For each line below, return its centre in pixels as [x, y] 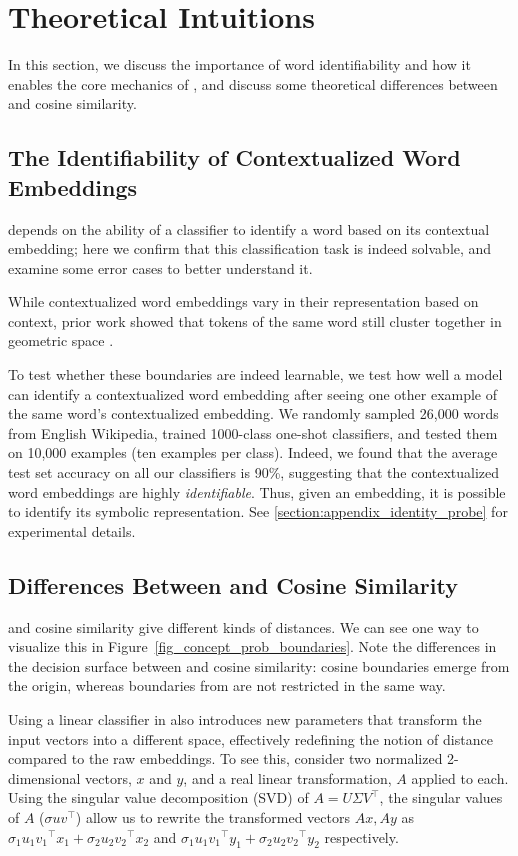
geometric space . [61, 340]
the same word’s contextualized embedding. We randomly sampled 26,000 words [253, 413]
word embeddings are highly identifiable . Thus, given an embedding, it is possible [257, 491]
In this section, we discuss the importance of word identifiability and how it [239, 64]
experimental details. [72, 530]
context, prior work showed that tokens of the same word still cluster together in [255, 320]
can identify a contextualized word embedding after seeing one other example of [253, 393]
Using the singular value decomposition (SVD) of [158, 797]
